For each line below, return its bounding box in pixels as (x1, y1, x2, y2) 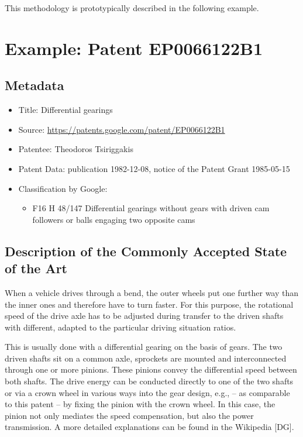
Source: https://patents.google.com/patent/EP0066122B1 (18, 123, 225, 135)
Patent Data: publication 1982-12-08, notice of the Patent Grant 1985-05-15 (18, 162, 290, 174)
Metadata (5, 76, 64, 94)
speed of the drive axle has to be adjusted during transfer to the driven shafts (5, 309, 284, 322)
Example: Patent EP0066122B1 (5, 36, 263, 60)
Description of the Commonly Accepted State (5, 242, 287, 260)
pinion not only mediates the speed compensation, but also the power (5, 409, 254, 421)
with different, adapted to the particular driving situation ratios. (5, 321, 236, 333)
